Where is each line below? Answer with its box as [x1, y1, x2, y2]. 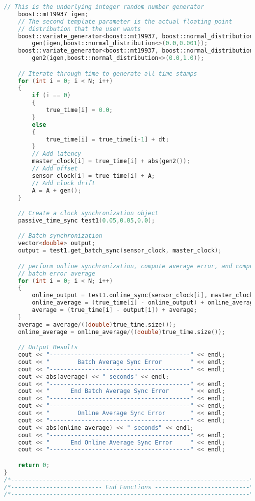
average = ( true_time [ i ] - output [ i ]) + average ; [32, 306, 197, 313]
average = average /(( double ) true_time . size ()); [18, 321, 176, 328]
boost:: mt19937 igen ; [18, 10, 88, 18]
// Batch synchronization [18, 232, 102, 240]
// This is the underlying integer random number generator [4, 3, 204, 10]
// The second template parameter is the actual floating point [18, 18, 232, 25]
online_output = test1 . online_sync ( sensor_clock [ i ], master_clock [32, 292, 254, 299]
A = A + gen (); [32, 187, 81, 194]
